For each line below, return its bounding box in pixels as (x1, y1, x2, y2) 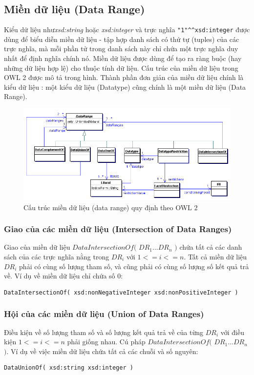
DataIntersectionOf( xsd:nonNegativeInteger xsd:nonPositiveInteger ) (4, 289, 238, 296)
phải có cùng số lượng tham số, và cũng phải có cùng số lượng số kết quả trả (19, 261, 249, 271)
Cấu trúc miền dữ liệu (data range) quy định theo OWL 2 (23, 202, 198, 212)
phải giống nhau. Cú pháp (67, 336, 146, 347)
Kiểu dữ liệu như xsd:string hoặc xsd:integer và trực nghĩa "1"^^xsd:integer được (4, 24, 250, 35)
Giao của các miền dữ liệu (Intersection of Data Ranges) (4, 223, 232, 235)
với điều (220, 327, 244, 337)
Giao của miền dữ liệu (4, 242, 70, 252)
